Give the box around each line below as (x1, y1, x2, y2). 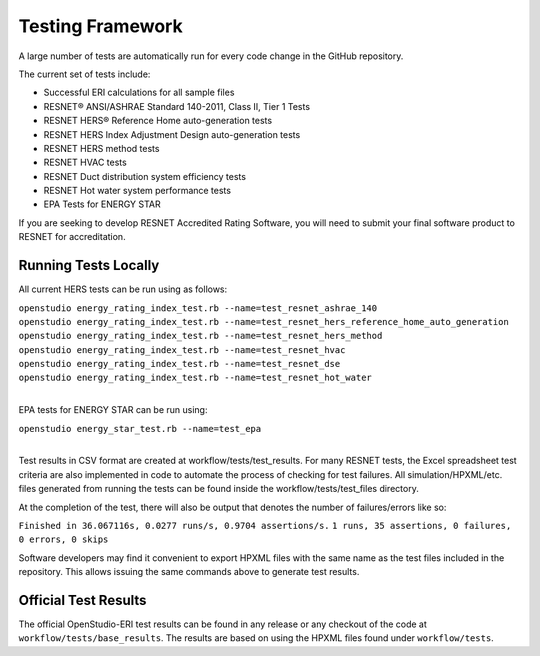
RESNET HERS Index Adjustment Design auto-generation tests (43, 128, 301, 140)
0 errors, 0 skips (18, 534, 109, 545)
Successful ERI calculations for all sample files (43, 86, 235, 99)
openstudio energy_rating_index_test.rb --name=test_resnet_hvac (18, 344, 346, 355)
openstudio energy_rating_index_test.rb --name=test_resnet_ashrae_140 (18, 302, 378, 314)
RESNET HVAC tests (43, 156, 127, 169)
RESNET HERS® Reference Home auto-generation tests (43, 115, 273, 127)
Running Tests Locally (18, 257, 160, 274)
